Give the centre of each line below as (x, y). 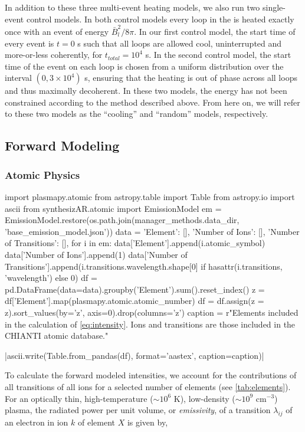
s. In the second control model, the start (218, 55)
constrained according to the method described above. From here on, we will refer (152, 102)
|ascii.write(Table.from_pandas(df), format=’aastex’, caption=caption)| (135, 355)
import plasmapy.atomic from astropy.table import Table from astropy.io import (150, 197)
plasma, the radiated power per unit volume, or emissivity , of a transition (138, 410)
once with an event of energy (57, 31)
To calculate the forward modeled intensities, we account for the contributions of (151, 375)
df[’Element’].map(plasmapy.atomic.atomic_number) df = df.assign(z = (135, 301)
